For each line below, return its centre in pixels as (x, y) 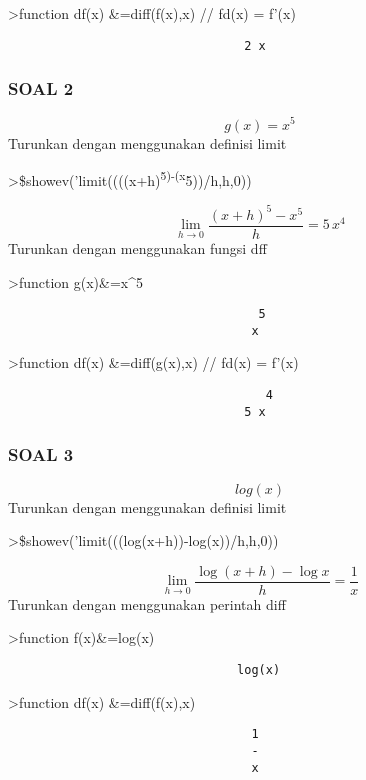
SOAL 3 (41, 454)
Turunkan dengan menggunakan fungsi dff (137, 247)
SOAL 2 (41, 88)
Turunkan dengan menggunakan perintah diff (147, 603)
